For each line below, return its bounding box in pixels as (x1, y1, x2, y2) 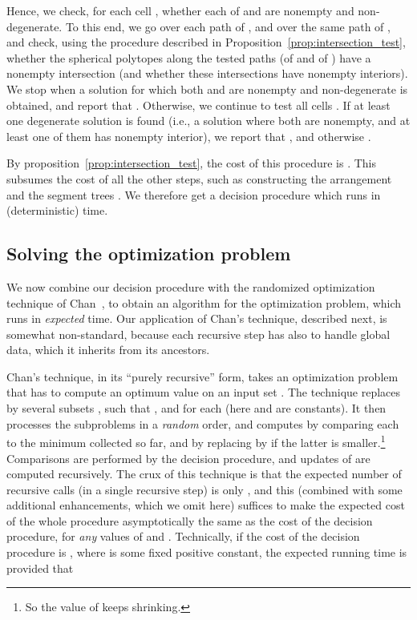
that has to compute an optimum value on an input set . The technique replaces (6, 384, 401, 401)
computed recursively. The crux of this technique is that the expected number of (6, 465, 402, 482)
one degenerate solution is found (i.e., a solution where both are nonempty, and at (6, 112, 411, 129)
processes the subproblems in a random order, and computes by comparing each (6, 415, 399, 432)
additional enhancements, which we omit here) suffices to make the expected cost (6, 497, 405, 513)
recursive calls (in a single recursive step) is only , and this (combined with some (6, 481, 403, 497)
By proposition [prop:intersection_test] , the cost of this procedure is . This (6, 155, 377, 171)
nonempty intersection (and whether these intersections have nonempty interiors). (6, 65, 408, 82)
